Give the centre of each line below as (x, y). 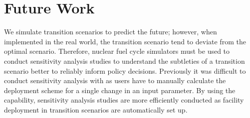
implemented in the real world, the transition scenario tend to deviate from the (125, 41)
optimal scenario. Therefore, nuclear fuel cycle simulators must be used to (117, 51)
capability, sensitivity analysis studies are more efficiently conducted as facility (124, 100)
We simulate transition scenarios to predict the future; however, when (111, 32)
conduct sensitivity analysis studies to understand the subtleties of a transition (125, 60)
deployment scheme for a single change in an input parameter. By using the (120, 90)
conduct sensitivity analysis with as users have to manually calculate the (115, 80)
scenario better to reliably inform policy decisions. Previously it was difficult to (125, 70)
